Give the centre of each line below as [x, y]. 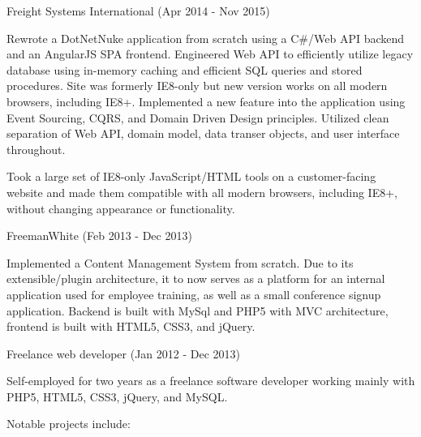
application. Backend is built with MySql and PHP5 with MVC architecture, [198, 310]
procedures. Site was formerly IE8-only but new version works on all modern [197, 86]
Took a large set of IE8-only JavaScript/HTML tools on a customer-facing [191, 176]
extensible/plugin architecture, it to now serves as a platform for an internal [196, 278]
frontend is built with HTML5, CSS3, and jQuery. [131, 326]
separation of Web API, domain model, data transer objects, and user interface [203, 133]
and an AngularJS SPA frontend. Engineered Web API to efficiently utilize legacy [210, 54]
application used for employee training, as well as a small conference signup [194, 294]
